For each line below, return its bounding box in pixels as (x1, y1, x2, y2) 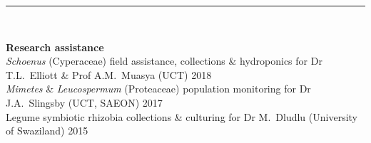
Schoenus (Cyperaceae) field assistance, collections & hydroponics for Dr (6, 53, 322, 68)
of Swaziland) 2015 (6, 123, 88, 138)
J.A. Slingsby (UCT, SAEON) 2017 (6, 95, 163, 110)
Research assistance (6, 39, 104, 54)
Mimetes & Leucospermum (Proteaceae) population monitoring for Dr (6, 81, 311, 96)
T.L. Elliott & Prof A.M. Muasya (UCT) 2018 (6, 67, 212, 82)
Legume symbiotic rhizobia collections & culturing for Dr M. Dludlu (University (6, 109, 358, 124)
